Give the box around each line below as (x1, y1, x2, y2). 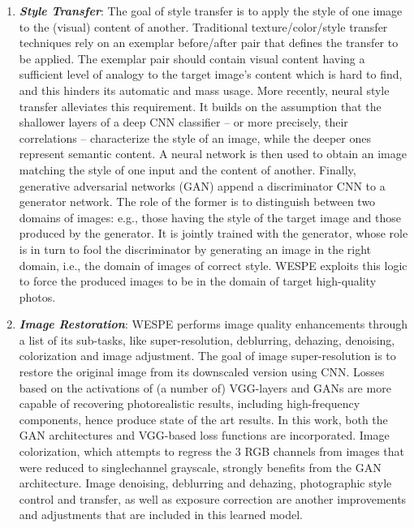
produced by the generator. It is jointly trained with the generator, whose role (19, 225, 408, 242)
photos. (19, 288, 56, 305)
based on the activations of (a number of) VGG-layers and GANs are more (19, 379, 391, 396)
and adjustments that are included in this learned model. (19, 506, 303, 523)
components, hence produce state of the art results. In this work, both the (19, 410, 388, 427)
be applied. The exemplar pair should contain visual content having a (19, 49, 365, 67)
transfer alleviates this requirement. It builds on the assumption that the (19, 97, 382, 114)
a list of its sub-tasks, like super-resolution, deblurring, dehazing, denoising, (19, 331, 395, 348)
